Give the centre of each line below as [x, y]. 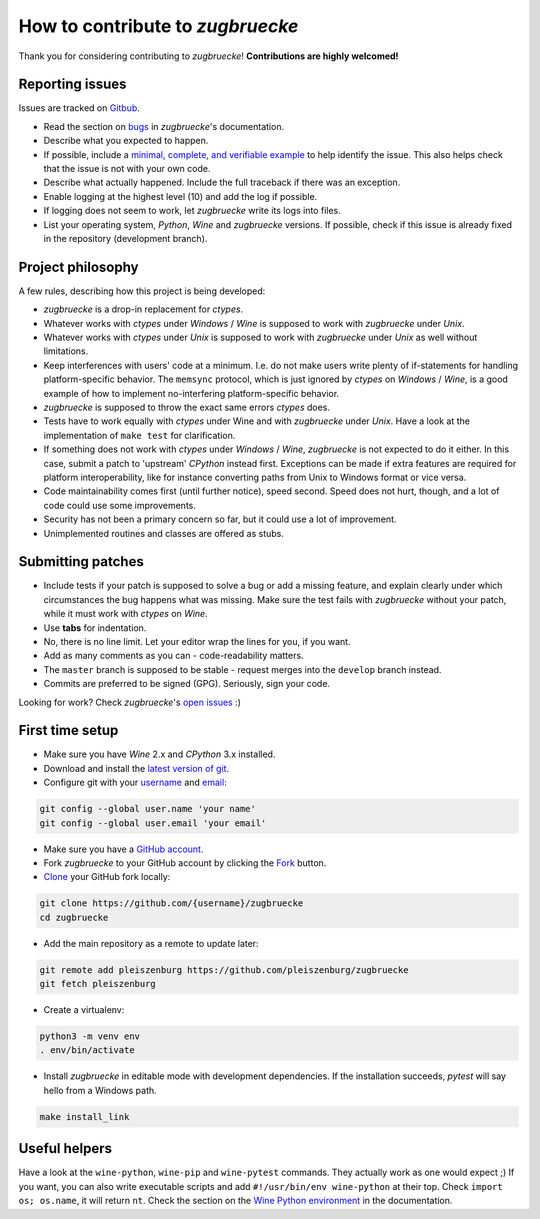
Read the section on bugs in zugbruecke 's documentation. [164, 126]
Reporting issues [72, 84]
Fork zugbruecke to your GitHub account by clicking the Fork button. [185, 862]
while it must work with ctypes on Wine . [126, 614]
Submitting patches [81, 561]
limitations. [66, 351]
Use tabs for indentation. [95, 627]
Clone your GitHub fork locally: [107, 877]
